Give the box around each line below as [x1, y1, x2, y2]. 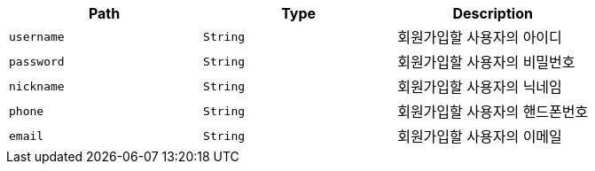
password [9, 54, 65, 68]
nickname [9, 79, 65, 93]
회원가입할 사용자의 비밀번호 [397, 53, 575, 71]
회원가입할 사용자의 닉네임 [397, 78, 562, 96]
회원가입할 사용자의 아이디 [397, 28, 562, 46]
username [9, 29, 65, 43]
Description [452, 4, 533, 22]
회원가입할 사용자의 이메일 [397, 128, 562, 145]
